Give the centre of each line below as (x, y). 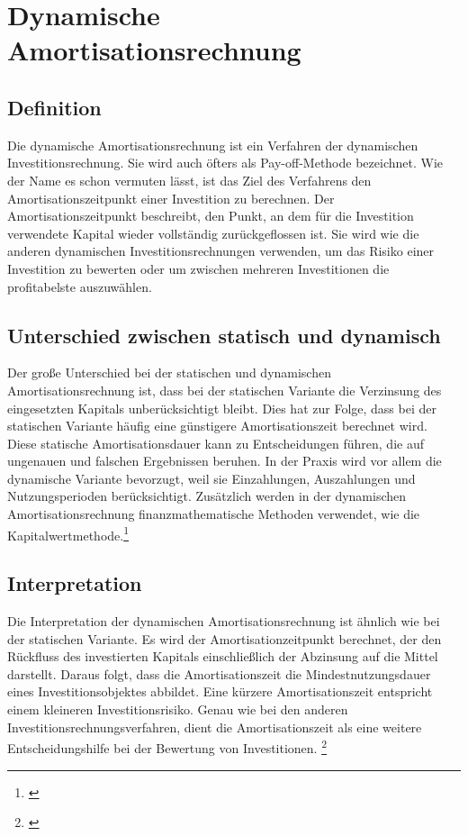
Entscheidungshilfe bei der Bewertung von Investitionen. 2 (167, 746)
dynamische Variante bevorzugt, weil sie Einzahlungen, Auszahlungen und (211, 478)
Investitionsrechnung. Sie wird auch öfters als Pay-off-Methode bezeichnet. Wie (225, 163)
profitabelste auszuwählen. (80, 286)
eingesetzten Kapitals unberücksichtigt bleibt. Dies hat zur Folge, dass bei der (222, 408)
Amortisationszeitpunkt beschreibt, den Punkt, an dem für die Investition (211, 216)
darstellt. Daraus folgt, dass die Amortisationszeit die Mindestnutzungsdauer (219, 673)
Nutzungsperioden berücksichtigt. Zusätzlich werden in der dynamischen (207, 496)
